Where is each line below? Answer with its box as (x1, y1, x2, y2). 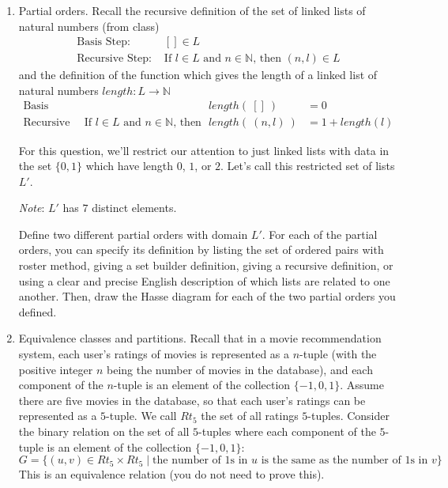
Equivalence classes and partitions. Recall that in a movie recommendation (18, 330, 382, 346)
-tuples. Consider (307, 407, 390, 424)
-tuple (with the (299, 346, 377, 362)
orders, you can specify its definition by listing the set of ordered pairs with (18, 241, 384, 258)
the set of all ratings (201, 407, 299, 424)
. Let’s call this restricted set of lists (220, 157, 395, 174)
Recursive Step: (77, 53, 152, 65)
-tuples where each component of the (198, 423, 376, 439)
